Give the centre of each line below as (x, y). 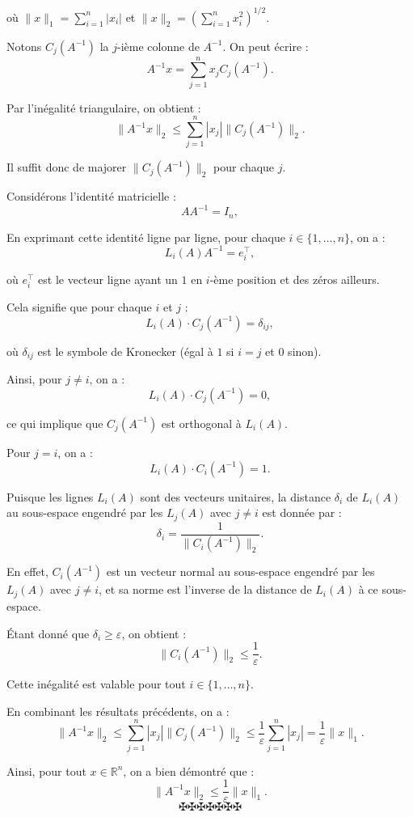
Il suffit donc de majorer (67, 167)
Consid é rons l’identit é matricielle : (91, 196)
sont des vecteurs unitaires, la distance (236, 496)
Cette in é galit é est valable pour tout (96, 684)
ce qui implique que (55, 423)
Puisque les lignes (50, 496)
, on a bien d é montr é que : (189, 770)
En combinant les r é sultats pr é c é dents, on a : (118, 711)
